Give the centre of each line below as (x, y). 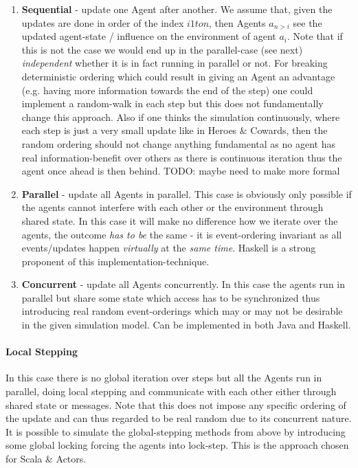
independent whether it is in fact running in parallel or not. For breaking (175, 63)
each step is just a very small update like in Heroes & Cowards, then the (175, 130)
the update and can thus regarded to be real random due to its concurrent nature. (179, 418)
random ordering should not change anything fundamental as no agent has (178, 143)
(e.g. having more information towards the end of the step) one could (167, 90)
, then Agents (237, 22)
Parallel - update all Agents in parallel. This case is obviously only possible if (187, 193)
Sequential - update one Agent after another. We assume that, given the (177, 9)
